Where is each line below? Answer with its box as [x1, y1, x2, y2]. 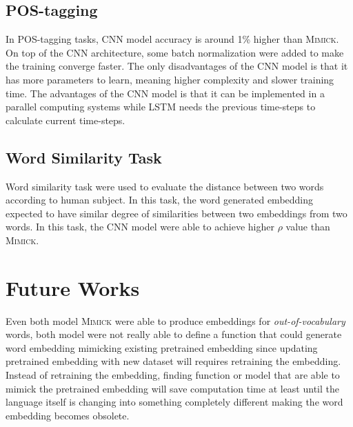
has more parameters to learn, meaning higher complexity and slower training [6, 72, 334, 86]
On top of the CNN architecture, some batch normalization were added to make [6, 45, 344, 59]
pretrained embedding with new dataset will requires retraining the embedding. [6, 354, 341, 368]
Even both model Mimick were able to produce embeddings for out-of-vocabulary [6, 313, 345, 328]
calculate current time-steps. [6, 112, 125, 127]
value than [285, 219, 330, 234]
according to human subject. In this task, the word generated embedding [6, 192, 314, 207]
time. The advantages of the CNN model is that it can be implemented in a [6, 86, 325, 100]
